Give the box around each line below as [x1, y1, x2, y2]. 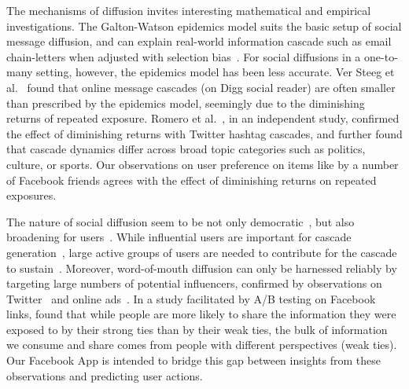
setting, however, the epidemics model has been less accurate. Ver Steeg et [36, 64, 395, 80]
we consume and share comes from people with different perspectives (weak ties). [6, 336, 397, 353]
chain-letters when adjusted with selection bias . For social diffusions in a [6, 48, 361, 64]
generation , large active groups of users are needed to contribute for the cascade [6, 244, 397, 260]
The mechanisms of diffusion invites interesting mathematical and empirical [6, 2, 371, 18]
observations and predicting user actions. [6, 367, 203, 383]
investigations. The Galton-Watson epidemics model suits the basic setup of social [6, 17, 402, 34]
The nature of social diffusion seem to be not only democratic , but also [6, 213, 355, 229]
